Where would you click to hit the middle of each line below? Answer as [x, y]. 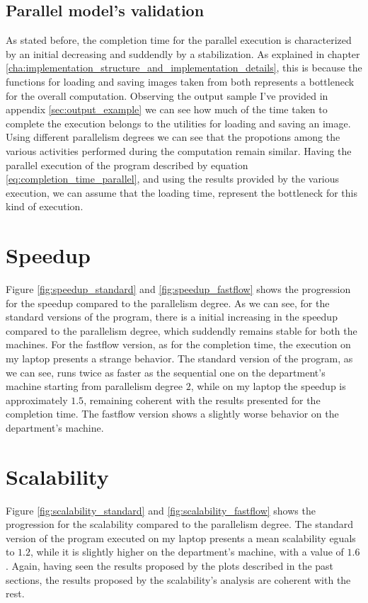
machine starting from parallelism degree [94, 386]
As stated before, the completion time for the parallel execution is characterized [179, 40]
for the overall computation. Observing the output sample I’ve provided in [167, 95]
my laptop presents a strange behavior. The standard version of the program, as [179, 358]
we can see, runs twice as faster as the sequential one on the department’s [166, 372]
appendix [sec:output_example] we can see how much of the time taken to [167, 109]
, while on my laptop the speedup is [268, 386]
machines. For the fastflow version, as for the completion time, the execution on [178, 344]
